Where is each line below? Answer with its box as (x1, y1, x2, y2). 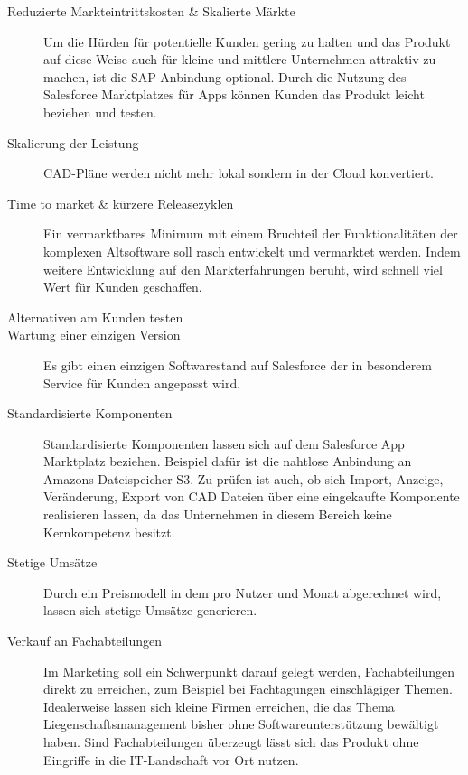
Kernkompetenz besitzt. (43, 522, 175, 541)
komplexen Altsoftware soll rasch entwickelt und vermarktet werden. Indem (43, 241, 461, 260)
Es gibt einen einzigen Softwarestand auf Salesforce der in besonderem (43, 355, 432, 374)
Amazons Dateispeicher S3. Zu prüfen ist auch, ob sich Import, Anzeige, (43, 469, 444, 488)
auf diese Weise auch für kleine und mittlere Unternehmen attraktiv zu (43, 50, 436, 69)
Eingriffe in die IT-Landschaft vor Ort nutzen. (43, 750, 299, 769)
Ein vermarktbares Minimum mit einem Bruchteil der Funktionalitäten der (43, 224, 458, 243)
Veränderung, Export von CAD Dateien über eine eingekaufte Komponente (43, 487, 460, 506)
